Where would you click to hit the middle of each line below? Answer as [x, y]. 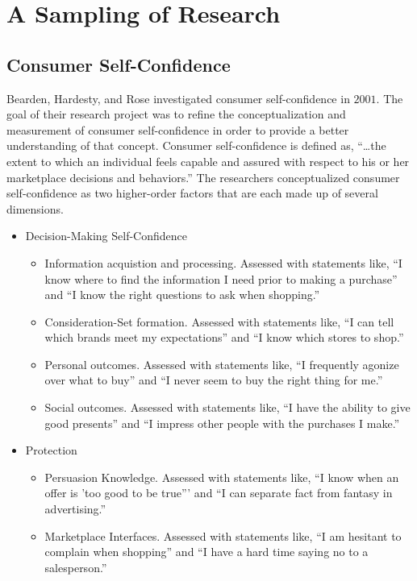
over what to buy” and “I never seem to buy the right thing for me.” [214, 380]
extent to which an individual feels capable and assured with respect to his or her [208, 161]
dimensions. [35, 208]
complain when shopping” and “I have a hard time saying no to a [206, 552]
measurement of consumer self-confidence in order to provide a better [178, 129]
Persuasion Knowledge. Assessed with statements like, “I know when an [222, 477]
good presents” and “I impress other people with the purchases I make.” [222, 423]
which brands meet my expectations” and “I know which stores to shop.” [224, 337]
